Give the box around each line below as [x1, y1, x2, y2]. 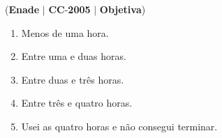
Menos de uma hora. [21, 25, 109, 40]
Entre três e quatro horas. [21, 95, 133, 110]
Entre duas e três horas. [21, 72, 124, 86]
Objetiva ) [99, 2, 146, 16]
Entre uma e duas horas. [21, 49, 126, 63]
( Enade [5, 2, 40, 16]
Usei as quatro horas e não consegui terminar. [21, 118, 218, 133]
